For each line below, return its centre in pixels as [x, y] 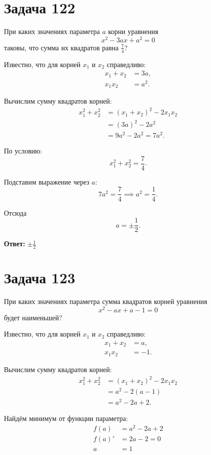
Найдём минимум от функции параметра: [66, 418]
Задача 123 [40, 278]
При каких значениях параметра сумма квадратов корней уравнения [106, 301]
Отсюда [15, 212]
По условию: [23, 151]
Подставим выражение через [47, 181]
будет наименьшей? [33, 317]
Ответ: [15, 244]
